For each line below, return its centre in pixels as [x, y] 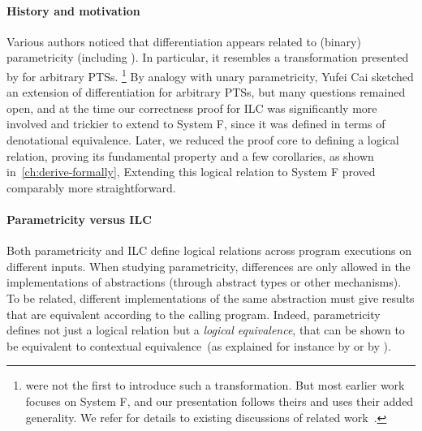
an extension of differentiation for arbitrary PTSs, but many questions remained [206, 92]
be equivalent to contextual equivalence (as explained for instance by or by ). [199, 345]
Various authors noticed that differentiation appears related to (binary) [184, 41]
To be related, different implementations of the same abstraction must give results [211, 297]
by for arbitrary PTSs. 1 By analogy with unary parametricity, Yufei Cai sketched [210, 75]
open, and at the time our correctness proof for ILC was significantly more [192, 108]
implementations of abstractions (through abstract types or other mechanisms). [204, 282]
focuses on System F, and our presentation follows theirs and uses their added [220, 401]
